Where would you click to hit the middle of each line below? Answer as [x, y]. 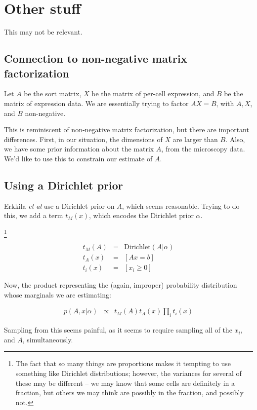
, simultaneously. [48, 339]
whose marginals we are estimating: [58, 294]
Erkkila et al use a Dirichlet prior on [59, 205]
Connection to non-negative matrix [96, 58]
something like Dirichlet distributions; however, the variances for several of [128, 373]
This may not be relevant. [43, 32]
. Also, [235, 139]
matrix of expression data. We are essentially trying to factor [96, 103]
